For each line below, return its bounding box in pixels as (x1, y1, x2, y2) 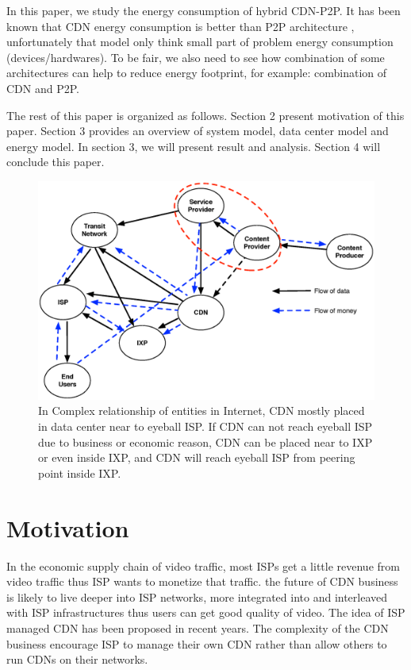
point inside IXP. (38, 464, 121, 481)
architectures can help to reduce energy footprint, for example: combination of (6, 64, 387, 81)
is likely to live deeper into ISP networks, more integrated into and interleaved (6, 588, 388, 605)
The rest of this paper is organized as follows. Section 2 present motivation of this (6, 107, 405, 123)
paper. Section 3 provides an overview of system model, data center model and (6, 122, 389, 139)
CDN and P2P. (6, 79, 79, 96)
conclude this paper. (6, 153, 105, 170)
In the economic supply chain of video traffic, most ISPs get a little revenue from (6, 557, 400, 574)
